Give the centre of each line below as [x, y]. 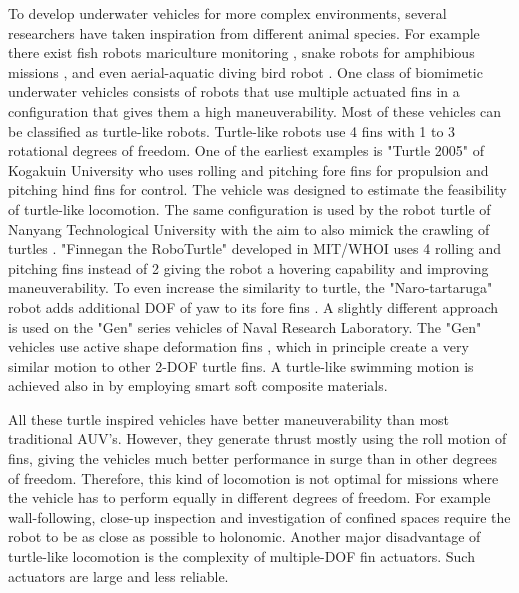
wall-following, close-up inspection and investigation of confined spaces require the [259, 516]
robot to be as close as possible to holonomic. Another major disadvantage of [244, 536]
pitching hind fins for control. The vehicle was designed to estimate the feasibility [257, 189]
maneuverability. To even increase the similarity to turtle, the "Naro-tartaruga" [250, 287]
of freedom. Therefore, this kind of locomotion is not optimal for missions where [253, 477]
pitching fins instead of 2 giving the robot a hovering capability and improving [248, 267]
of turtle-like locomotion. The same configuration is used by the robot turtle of [249, 208]
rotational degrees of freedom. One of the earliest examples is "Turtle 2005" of [246, 150]
